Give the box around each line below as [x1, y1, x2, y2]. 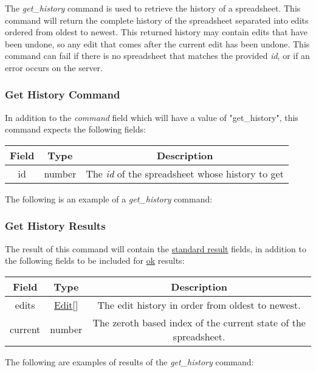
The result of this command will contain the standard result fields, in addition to [5, 242, 306, 255]
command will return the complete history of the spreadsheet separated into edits [5, 13, 309, 26]
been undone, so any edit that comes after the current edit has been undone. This [5, 37, 310, 50]
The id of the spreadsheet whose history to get [86, 166, 284, 181]
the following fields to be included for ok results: [5, 254, 185, 267]
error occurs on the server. [5, 61, 103, 74]
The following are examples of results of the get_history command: [5, 355, 254, 368]
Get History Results [5, 218, 106, 233]
